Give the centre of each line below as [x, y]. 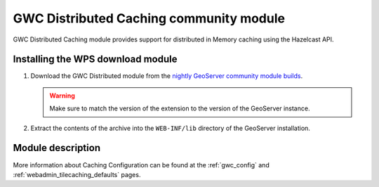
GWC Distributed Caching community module [149, 18]
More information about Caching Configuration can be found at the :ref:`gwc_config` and [141, 165]
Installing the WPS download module [95, 59]
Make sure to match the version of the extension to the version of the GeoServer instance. [180, 108]
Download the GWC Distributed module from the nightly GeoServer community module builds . [167, 76]
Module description [57, 148]
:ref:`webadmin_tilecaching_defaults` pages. [77, 174]
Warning [62, 96]
